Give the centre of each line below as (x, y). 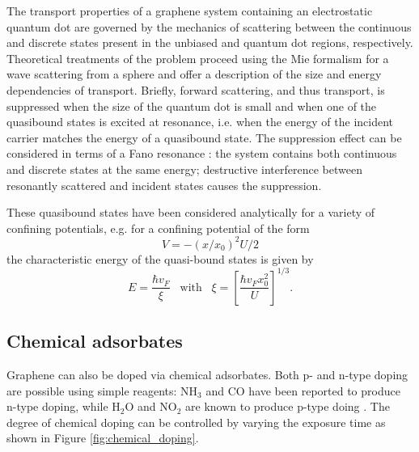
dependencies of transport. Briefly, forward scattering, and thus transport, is (196, 89)
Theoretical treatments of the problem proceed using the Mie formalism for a (198, 58)
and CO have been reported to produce (303, 390)
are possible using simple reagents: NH (102, 390)
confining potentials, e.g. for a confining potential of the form (158, 228)
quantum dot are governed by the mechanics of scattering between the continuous (209, 26)
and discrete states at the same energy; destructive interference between (184, 169)
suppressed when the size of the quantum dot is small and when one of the (192, 106)
